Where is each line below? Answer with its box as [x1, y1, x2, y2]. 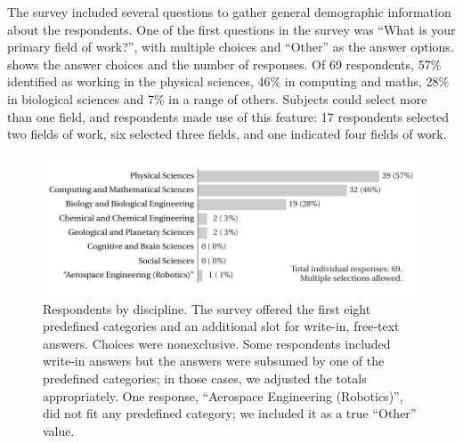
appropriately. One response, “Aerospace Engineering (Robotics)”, [43, 386, 403, 405]
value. [43, 421, 75, 439]
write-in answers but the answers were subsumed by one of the [43, 351, 385, 370]
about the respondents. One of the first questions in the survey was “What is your [7, 20, 456, 38]
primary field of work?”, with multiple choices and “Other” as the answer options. [7, 37, 454, 56]
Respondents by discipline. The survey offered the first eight [43, 299, 371, 318]
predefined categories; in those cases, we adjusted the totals [43, 368, 367, 387]
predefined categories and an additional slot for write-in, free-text [43, 317, 400, 335]
